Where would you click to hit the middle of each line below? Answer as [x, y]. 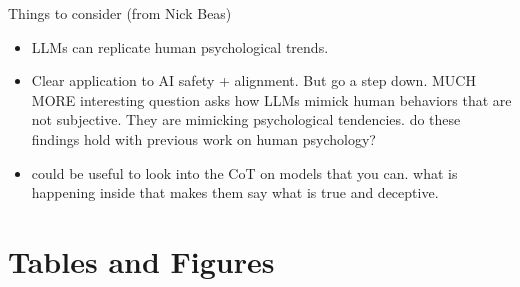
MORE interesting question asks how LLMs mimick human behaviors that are [271, 99]
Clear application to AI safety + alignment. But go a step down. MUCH [253, 80]
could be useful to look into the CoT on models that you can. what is [244, 172]
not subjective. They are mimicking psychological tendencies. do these [246, 119]
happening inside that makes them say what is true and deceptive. [235, 192]
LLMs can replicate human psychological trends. [180, 46]
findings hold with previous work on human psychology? [203, 138]
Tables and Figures [141, 260]
